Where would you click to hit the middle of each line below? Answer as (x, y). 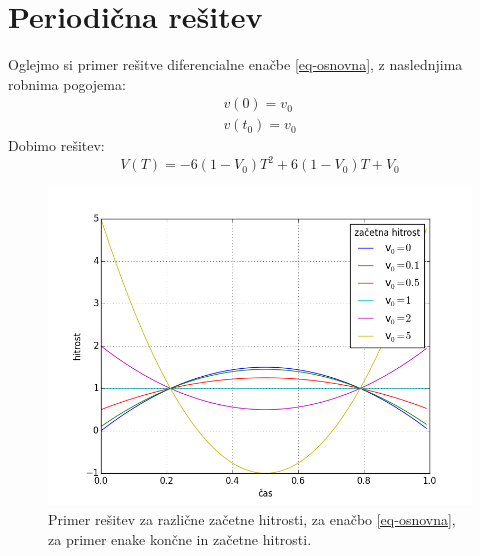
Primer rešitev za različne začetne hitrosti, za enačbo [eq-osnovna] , (252, 519)
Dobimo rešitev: (56, 145)
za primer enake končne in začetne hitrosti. (180, 538)
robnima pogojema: (67, 83)
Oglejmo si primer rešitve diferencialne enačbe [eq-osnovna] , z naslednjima (235, 64)
